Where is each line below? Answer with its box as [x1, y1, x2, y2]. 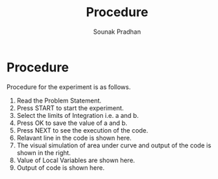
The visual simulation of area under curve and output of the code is [16, 141, 212, 150]
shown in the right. [16, 148, 71, 157]
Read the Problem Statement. [16, 96, 102, 105]
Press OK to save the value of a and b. [16, 119, 128, 127]
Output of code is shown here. [16, 163, 105, 172]
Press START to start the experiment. [16, 103, 124, 112]
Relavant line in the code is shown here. [16, 133, 132, 142]
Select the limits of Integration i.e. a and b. [16, 111, 139, 119]
